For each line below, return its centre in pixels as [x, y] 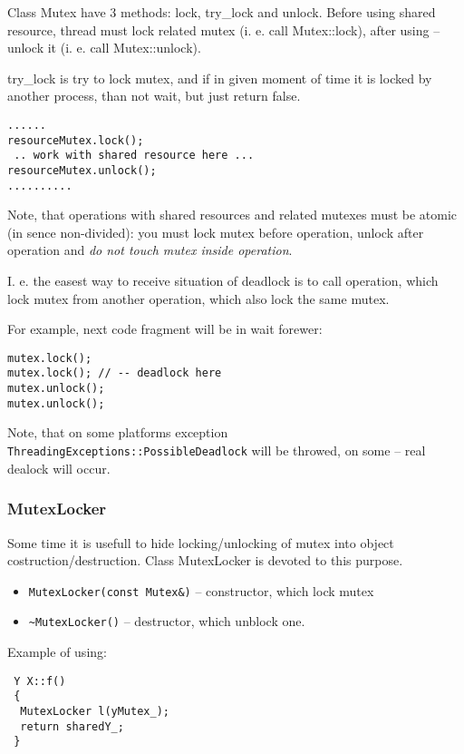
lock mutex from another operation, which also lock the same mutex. [198, 298]
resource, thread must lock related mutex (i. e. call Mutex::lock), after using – [224, 29]
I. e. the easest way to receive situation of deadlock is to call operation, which [223, 281]
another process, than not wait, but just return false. [154, 96]
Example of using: [57, 651]
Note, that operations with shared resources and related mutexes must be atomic [232, 215]
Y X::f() [40, 681]
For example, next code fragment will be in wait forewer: [165, 329]
